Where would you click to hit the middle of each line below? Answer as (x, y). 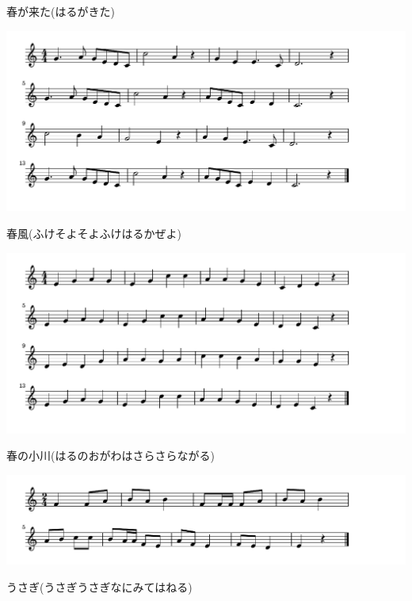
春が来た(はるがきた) (61, 11)
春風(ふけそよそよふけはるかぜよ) (94, 234)
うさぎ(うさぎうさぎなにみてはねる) (99, 587)
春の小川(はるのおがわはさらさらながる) (111, 456)
